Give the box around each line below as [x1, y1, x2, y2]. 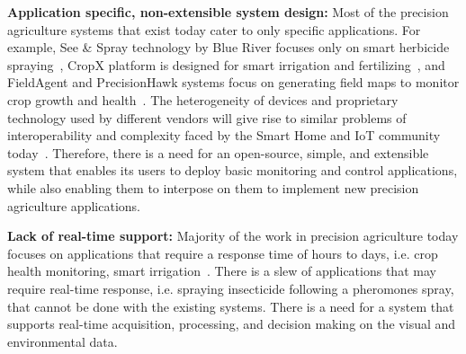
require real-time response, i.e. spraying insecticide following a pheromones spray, [7, 279, 454, 297]
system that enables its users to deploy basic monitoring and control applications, [7, 161, 458, 180]
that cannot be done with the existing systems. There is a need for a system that [7, 296, 454, 315]
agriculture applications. [7, 196, 140, 215]
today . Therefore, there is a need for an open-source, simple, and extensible [7, 143, 429, 162]
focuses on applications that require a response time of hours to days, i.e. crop [7, 243, 438, 262]
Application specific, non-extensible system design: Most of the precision [7, 3, 449, 21]
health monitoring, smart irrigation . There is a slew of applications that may [7, 261, 436, 280]
